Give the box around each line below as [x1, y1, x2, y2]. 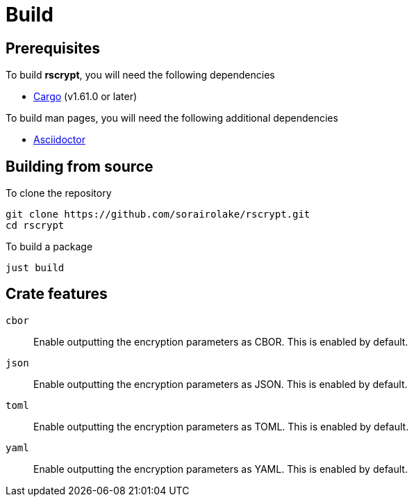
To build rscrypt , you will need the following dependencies [6, 69, 275, 81]
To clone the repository [6, 187, 112, 200]
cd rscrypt [6, 220, 65, 232]
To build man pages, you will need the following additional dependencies [6, 112, 338, 124]
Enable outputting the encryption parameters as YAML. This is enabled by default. [33, 462, 408, 475]
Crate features [6, 285, 108, 303]
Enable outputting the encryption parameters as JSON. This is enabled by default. [33, 378, 408, 390]
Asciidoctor [33, 133, 85, 146]
